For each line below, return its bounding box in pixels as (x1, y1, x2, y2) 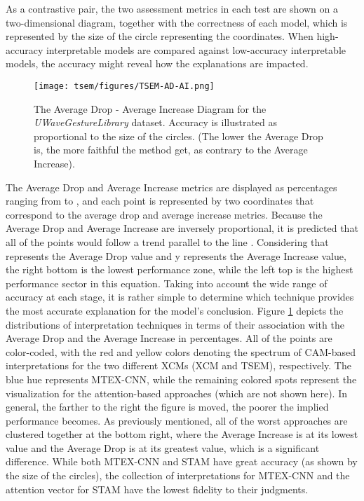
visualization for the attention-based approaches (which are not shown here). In (6, 385, 347, 400)
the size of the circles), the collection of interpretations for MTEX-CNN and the (6, 468, 350, 483)
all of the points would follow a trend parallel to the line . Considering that (6, 234, 329, 249)
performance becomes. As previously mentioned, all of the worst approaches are (6, 413, 348, 427)
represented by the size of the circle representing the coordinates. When (6, 29, 314, 43)
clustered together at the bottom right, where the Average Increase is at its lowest (6, 427, 358, 441)
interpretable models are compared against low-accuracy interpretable (46, 42, 346, 57)
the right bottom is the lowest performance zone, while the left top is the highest (6, 262, 353, 277)
